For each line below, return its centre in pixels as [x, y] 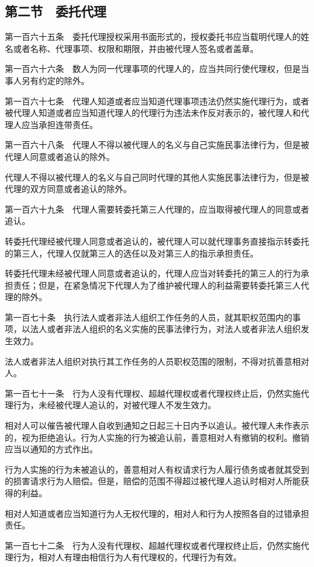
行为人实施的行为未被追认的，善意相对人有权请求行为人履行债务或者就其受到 [157, 469]
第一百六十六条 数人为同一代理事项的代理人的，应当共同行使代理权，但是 [153, 69]
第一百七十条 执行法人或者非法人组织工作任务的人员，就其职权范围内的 [149, 317]
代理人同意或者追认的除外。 [60, 156]
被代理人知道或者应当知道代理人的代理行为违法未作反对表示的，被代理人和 [153, 113]
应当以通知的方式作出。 [51, 449]
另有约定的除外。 [55, 80]
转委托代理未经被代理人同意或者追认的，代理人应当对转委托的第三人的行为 [153, 273]
